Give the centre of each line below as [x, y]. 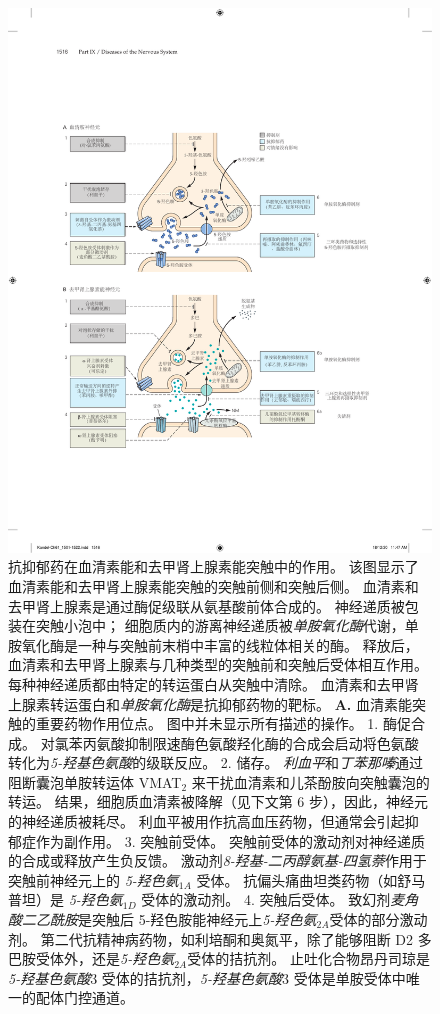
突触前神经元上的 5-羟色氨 [93, 879]
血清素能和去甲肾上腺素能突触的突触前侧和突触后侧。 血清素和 [213, 585]
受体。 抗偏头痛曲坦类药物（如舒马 [311, 879]
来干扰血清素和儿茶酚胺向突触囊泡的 [310, 781]
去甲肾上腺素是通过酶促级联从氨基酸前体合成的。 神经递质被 [206, 605]
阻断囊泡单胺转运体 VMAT [95, 781]
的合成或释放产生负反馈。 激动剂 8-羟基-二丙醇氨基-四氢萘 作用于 [217, 860]
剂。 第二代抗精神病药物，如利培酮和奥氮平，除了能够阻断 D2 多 [220, 938]
